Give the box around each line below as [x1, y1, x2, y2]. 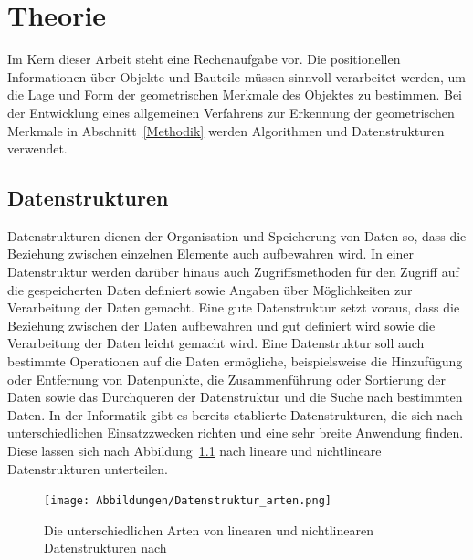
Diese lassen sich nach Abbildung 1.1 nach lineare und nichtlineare [7, 441, 382, 460]
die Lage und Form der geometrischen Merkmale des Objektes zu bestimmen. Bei [7, 85, 462, 104]
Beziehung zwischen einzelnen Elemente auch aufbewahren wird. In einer [7, 244, 415, 263]
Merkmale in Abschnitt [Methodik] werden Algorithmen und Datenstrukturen [7, 121, 445, 140]
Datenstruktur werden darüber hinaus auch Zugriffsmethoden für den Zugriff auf [7, 262, 459, 281]
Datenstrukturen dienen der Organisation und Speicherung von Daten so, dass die [7, 226, 467, 245]
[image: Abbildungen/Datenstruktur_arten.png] [44, 494, 331, 508]
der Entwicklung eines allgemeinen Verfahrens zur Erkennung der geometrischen [7, 102, 455, 122]
